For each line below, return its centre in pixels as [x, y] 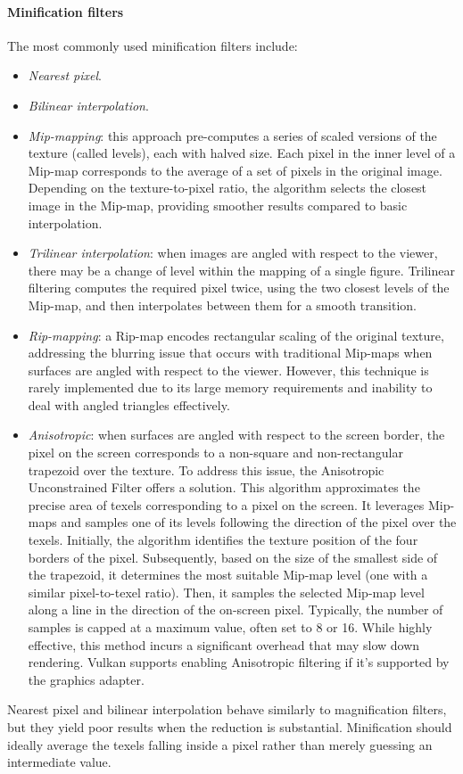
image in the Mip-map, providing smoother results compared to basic [218, 205]
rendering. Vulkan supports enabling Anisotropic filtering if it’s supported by [239, 662]
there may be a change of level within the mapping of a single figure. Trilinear [241, 270]
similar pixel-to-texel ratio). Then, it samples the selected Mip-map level [226, 592]
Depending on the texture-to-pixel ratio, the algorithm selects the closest [227, 188]
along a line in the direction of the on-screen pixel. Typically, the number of [236, 609]
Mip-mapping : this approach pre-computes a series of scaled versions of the [232, 135]
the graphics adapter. [86, 679]
